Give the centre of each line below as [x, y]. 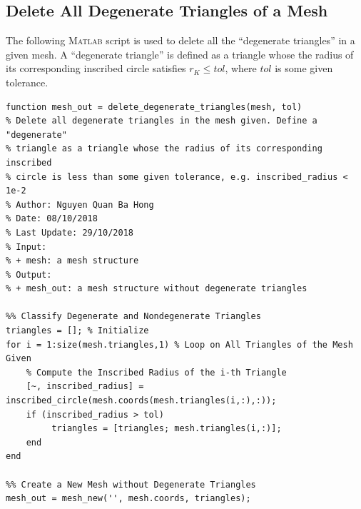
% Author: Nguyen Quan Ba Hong [80, 205]
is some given [304, 68]
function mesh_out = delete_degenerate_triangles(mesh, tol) [154, 107]
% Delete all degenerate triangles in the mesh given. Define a [162, 121]
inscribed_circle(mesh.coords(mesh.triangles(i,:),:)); [141, 401]
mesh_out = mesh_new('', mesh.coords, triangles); [128, 499]
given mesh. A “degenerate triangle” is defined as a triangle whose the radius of [180, 54]
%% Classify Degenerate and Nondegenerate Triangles [133, 317]
